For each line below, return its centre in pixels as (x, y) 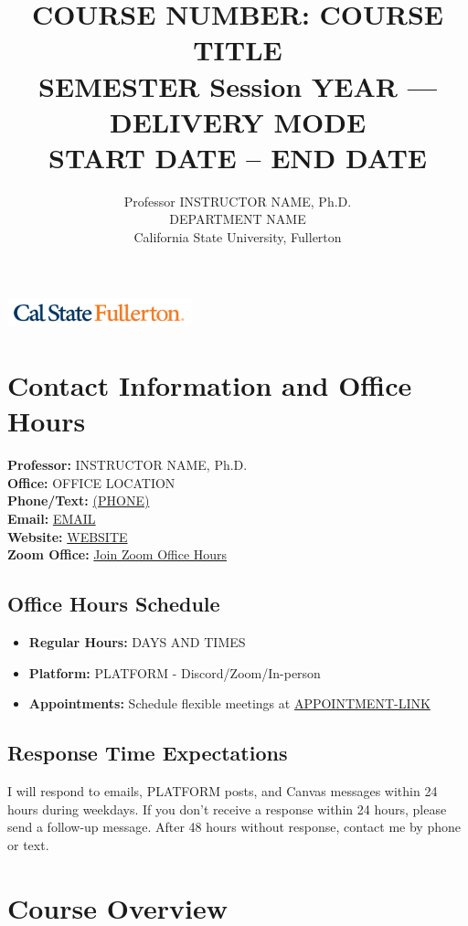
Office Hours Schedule (114, 604)
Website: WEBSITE (68, 536)
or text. (28, 844)
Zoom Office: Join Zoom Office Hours (117, 554)
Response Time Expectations (148, 753)
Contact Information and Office (210, 385)
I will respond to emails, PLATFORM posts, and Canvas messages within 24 (223, 791)
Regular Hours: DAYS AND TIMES (137, 642)
